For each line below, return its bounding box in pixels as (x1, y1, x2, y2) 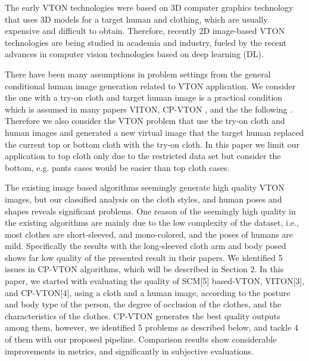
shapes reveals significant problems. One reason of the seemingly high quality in (5, 204, 296, 217)
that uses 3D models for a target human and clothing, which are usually (5, 13, 268, 25)
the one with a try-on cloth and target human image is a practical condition (5, 91, 283, 104)
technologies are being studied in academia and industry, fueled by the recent (5, 36, 287, 48)
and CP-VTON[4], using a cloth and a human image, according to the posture (5, 286, 291, 298)
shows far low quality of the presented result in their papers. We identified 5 (5, 251, 283, 263)
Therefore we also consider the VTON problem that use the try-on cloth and (5, 114, 285, 127)
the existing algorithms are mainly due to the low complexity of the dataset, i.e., (5, 216, 299, 229)
